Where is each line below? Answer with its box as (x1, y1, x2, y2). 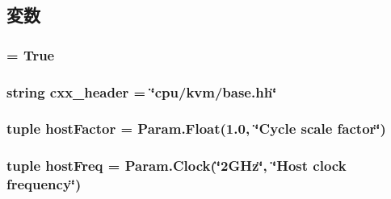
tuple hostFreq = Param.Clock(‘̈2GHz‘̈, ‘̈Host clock (6, 155, 347, 176)
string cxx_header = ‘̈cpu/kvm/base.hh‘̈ (6, 81, 277, 102)
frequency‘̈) (6, 174, 82, 194)
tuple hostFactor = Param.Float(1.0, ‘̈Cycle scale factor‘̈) (6, 118, 386, 139)
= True (6, 44, 55, 64)
